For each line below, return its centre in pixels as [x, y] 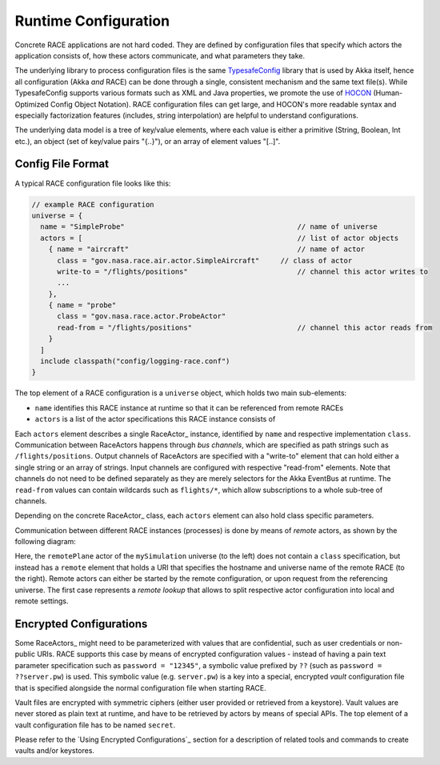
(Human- [388, 93]
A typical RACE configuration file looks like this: [93, 183]
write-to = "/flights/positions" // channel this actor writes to [242, 271]
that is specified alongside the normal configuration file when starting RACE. [141, 687]
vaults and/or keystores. [55, 751]
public [25, 654]
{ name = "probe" [82, 305]
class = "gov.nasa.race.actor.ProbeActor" [142, 316]
